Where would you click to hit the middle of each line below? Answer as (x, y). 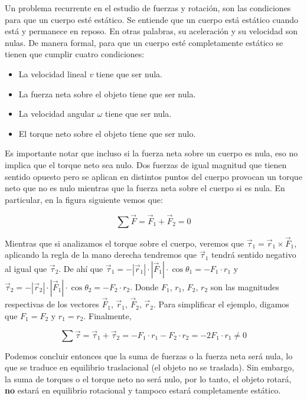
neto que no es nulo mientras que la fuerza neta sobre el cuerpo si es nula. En (145, 188)
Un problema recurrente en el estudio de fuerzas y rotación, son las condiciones (148, 8)
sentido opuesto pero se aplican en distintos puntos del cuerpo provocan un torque (153, 176)
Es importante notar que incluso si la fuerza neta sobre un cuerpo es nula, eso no (151, 153)
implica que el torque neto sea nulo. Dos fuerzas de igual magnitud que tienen (146, 164)
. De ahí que (81, 268)
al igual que (26, 268)
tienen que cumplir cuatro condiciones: (75, 54)
